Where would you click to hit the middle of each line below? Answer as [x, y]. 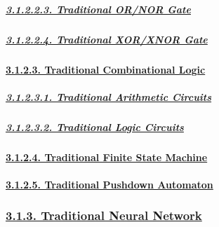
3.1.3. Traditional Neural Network [104, 215]
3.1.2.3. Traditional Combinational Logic [106, 69]
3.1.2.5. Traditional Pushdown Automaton [109, 184]
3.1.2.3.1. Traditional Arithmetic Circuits [109, 96]
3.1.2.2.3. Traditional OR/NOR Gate [98, 9]
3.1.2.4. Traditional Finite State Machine [107, 157]
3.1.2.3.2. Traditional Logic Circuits [95, 126]
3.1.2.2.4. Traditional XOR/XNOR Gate [107, 39]
